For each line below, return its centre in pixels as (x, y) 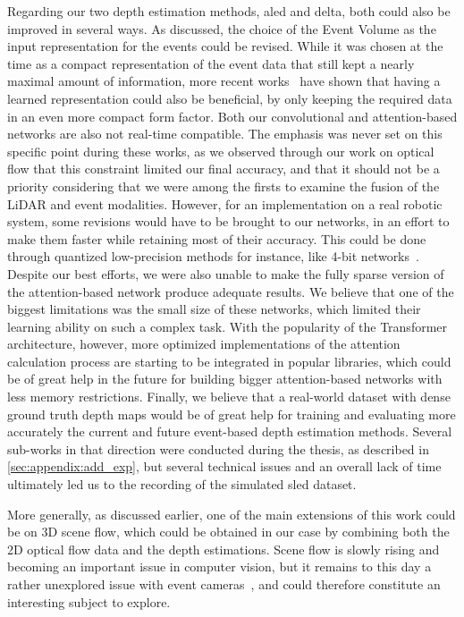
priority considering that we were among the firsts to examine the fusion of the (224, 186)
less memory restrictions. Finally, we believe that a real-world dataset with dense (229, 397)
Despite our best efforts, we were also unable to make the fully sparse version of (226, 273)
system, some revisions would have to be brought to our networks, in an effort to (228, 221)
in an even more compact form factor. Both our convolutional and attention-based (232, 116)
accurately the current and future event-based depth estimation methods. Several (230, 431)
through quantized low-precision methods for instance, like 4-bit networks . (213, 256)
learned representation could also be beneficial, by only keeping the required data (230, 98)
